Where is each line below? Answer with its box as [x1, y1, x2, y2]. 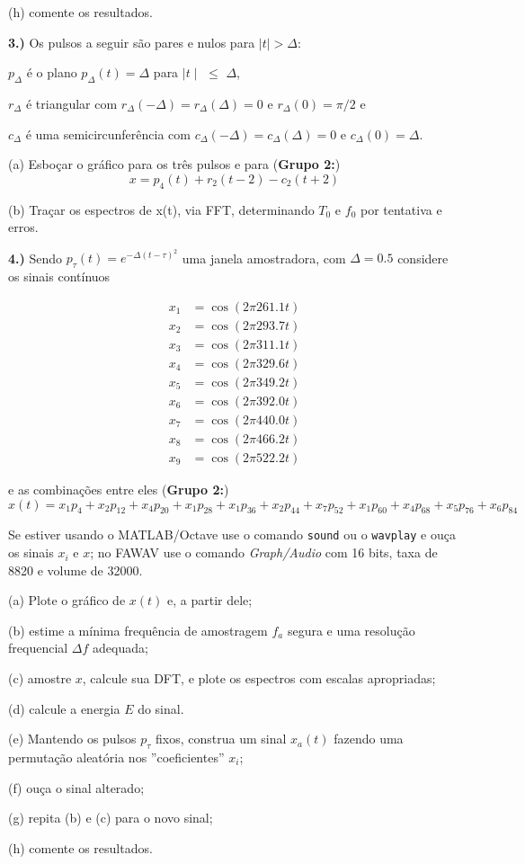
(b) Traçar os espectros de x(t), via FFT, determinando [8, 200, 315, 218]
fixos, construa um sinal [156, 729, 287, 748]
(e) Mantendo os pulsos [8, 729, 137, 748]
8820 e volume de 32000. [8, 560, 143, 579]
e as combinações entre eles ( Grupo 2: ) [8, 480, 229, 498]
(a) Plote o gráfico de [8, 591, 126, 610]
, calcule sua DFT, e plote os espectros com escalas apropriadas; [82, 669, 436, 688]
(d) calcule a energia [8, 699, 120, 717]
